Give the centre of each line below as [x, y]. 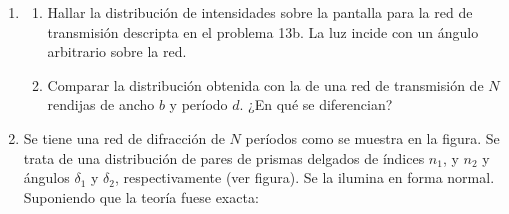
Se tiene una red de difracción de [124, 137]
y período [198, 104]
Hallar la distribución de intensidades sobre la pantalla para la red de [260, 12]
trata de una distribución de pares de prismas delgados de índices [224, 157]
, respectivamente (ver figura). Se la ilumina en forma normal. [304, 177]
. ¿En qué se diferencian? [316, 104]
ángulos [46, 177]
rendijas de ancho [101, 104]
